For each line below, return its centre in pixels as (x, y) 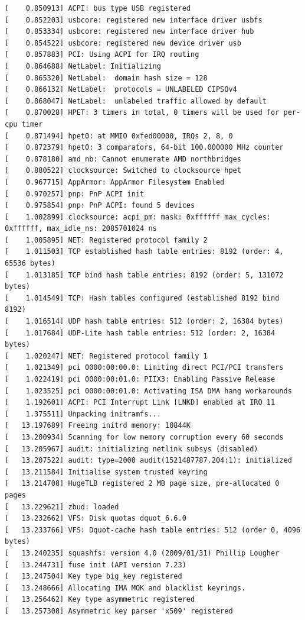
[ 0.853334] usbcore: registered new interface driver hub (129, 32)
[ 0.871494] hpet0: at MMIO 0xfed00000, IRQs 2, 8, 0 (119, 136)
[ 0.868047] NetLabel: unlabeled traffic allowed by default (136, 101)
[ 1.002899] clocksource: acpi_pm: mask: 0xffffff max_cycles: (138, 217)
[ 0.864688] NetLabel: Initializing (83, 66)
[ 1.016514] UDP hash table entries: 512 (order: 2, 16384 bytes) (144, 322)
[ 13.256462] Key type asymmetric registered (100, 600)
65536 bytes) (30, 264)
